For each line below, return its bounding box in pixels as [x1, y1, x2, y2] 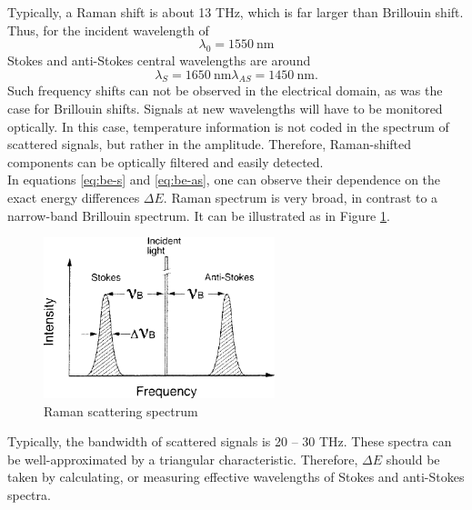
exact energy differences [7, 187, 140, 206]
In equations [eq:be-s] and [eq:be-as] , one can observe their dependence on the [7, 170, 441, 189]
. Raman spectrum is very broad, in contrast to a [163, 187, 438, 206]
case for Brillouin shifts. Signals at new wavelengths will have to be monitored [7, 98, 443, 117]
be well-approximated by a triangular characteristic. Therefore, [7, 449, 358, 468]
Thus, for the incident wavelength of [7, 20, 209, 39]
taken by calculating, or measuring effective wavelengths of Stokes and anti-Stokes [7, 467, 465, 486]
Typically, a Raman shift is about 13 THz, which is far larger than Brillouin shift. [7, 3, 464, 21]
